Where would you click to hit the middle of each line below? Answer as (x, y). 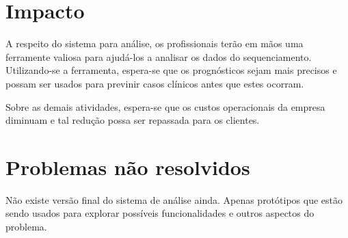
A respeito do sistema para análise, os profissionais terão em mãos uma (155, 43)
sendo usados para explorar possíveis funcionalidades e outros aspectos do (160, 213)
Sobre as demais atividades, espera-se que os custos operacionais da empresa (165, 106)
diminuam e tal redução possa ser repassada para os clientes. (133, 120)
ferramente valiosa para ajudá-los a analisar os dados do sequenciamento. (159, 56)
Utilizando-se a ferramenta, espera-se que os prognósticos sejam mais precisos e (171, 70)
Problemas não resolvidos (128, 167)
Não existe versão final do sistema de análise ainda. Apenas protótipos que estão (174, 199)
